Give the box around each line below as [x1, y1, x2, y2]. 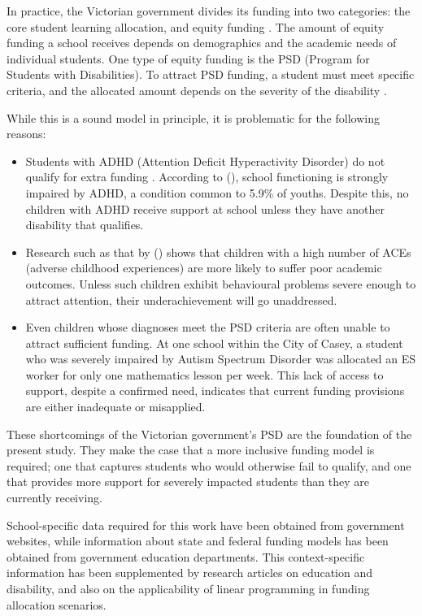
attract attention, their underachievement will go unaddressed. [25, 291, 337, 308]
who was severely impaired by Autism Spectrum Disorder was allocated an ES [25, 350, 416, 367]
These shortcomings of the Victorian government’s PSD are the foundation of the [7, 425, 412, 442]
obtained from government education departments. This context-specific [7, 548, 365, 565]
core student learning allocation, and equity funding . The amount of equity [7, 18, 385, 35]
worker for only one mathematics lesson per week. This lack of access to [25, 366, 384, 383]
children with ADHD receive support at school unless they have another [25, 200, 385, 217]
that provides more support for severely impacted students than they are [7, 473, 369, 490]
